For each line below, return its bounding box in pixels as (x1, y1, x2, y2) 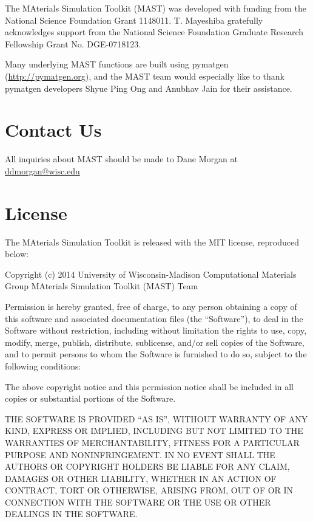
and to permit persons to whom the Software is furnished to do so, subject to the (5, 348, 307, 360)
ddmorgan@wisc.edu (5, 164, 80, 177)
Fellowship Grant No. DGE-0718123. (5, 37, 141, 50)
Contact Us (5, 117, 102, 142)
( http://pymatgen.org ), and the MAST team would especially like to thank (5, 69, 284, 82)
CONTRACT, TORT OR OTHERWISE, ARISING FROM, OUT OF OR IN (5, 484, 294, 496)
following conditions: (5, 359, 81, 372)
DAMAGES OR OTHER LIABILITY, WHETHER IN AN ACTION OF (5, 472, 277, 484)
